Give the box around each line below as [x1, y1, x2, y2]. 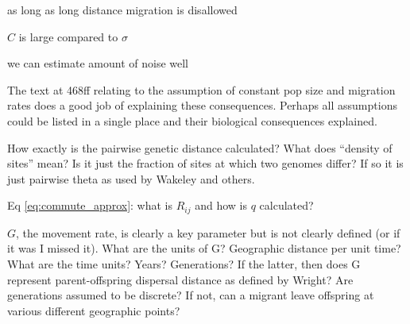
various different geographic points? [7, 302, 180, 318]
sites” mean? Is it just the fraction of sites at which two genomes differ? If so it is [7, 155, 404, 172]
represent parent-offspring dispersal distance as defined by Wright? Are [7, 271, 354, 287]
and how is [195, 197, 247, 214]
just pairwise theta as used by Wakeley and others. [7, 170, 255, 187]
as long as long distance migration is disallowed [7, 2, 238, 17]
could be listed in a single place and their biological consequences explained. [7, 112, 377, 129]
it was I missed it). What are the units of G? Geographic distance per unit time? [7, 240, 401, 256]
